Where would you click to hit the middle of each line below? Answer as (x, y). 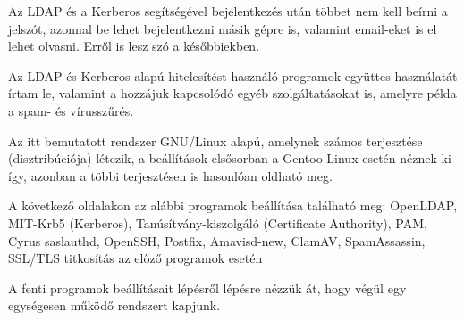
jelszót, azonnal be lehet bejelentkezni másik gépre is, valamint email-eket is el (223, 28)
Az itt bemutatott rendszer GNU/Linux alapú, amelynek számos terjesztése (215, 140)
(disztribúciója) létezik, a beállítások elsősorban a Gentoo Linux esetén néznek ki (230, 158)
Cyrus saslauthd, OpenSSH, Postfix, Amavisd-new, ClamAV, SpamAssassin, (217, 240)
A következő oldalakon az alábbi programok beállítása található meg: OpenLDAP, (233, 205)
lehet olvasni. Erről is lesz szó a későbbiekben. (134, 46)
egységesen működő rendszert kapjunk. (114, 305)
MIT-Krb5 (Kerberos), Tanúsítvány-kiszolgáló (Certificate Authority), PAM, (218, 222)
